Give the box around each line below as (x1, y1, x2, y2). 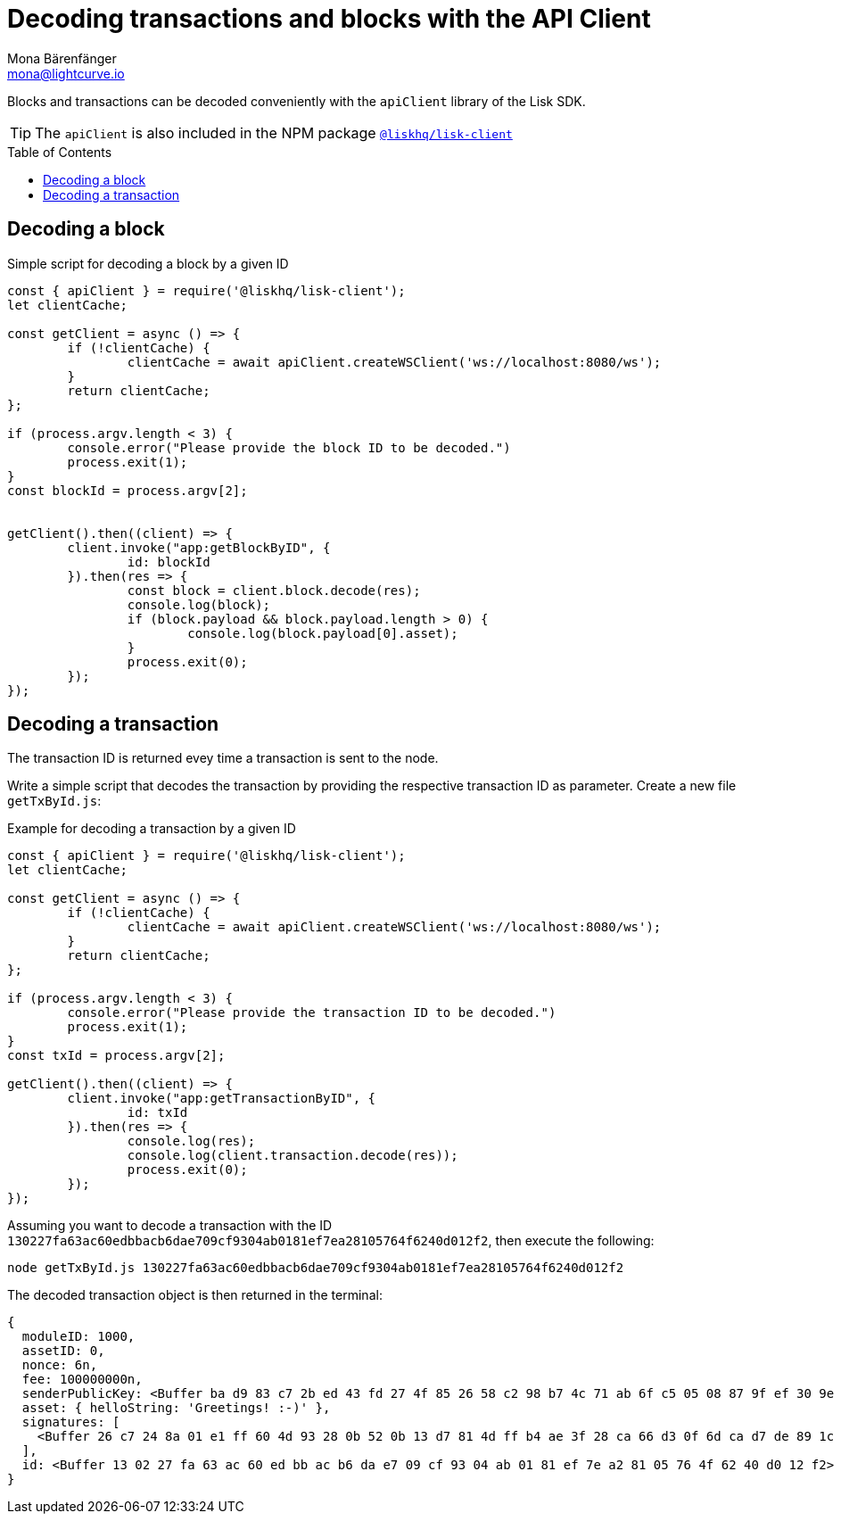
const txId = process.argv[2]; (7, 1048, 226, 1063)
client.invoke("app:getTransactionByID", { (67, 1091, 376, 1106)
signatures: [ (21, 1415, 120, 1430)
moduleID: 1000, (21, 1329, 136, 1344)
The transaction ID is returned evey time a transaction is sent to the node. (7, 750, 439, 766)
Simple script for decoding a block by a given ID (7, 255, 289, 271)
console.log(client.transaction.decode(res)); (127, 1148, 458, 1163)
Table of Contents (7, 144, 112, 160)
